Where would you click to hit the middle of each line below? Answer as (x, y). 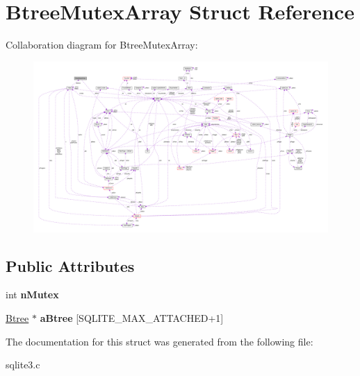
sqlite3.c (23, 365)
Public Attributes (70, 265)
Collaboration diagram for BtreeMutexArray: (102, 45)
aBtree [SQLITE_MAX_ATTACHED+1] (132, 318)
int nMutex (32, 294)
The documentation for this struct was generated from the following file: (159, 341)
